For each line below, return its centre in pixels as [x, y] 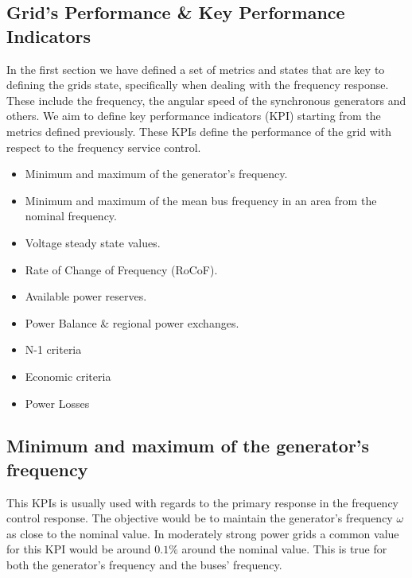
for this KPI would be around [79, 549]
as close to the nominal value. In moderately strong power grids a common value [203, 533]
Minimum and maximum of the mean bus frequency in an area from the [201, 200]
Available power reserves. [86, 296]
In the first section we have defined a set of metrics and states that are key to [196, 69]
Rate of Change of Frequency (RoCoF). [121, 269]
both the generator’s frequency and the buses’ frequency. [144, 565]
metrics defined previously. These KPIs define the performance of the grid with [199, 131]
